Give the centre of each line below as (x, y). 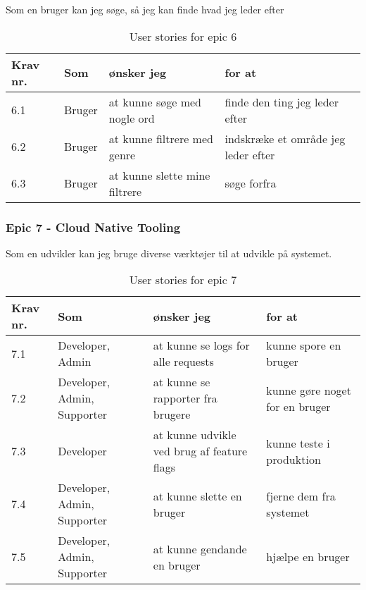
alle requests (183, 362)
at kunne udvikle (195, 435)
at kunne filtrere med (161, 138)
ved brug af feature (200, 451)
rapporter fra (185, 398)
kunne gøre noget (309, 390)
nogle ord (132, 118)
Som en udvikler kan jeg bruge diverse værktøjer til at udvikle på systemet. (169, 253)
